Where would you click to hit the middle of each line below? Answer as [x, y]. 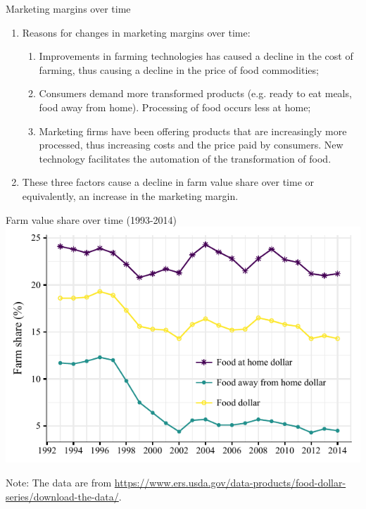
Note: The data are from [59, 482]
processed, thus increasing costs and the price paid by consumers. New [191, 145]
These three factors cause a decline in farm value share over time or [168, 182]
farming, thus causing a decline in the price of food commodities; [179, 69]
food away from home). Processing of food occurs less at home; [175, 107]
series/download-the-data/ [62, 496]
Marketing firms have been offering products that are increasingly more [193, 131]
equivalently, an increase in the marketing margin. [130, 195]
